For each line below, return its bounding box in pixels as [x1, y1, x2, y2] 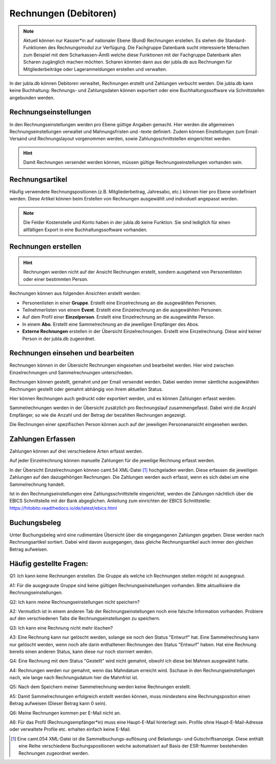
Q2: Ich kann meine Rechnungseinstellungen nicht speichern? [9, 599, 140, 605]
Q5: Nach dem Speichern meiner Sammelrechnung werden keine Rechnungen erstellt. [9, 684, 191, 690]
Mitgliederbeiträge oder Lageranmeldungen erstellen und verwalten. [23, 66, 167, 72]
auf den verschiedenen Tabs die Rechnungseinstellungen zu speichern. [9, 615, 160, 621]
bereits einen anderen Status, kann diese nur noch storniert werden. [9, 648, 153, 655]
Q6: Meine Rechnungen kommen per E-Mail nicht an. [9, 710, 121, 716]
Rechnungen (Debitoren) [9, 8, 117, 19]
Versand [9, 136, 28, 142]
